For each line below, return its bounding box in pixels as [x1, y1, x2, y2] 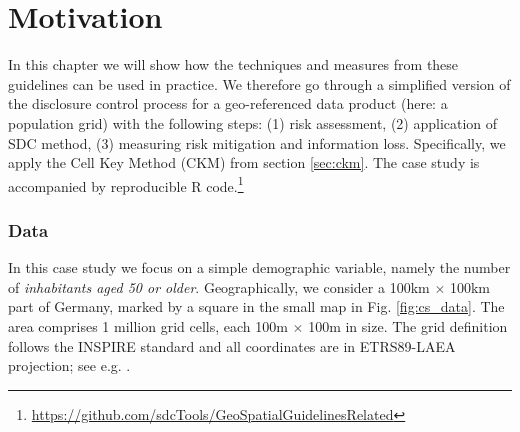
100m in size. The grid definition [308, 315, 508, 336]
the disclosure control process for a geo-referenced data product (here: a [8, 93, 448, 114]
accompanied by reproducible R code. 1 [8, 172, 244, 196]
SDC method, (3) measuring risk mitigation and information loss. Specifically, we [8, 132, 506, 153]
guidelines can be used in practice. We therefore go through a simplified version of [8, 73, 511, 94]
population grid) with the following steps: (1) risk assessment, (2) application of [8, 112, 498, 133]
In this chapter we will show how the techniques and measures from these [8, 54, 459, 75]
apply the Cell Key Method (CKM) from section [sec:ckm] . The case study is [8, 152, 480, 173]
